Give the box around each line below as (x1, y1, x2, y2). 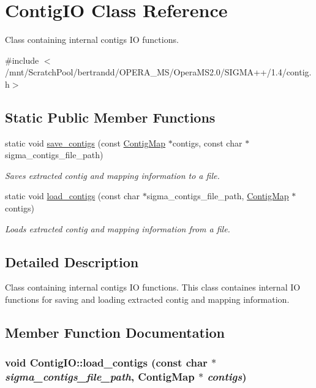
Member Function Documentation (5, 323, 225, 342)
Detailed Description (5, 252, 139, 271)
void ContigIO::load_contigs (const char (5, 355, 208, 370)
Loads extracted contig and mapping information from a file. (5, 222, 230, 235)
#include (5, 53, 39, 66)
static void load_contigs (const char (5, 189, 140, 202)
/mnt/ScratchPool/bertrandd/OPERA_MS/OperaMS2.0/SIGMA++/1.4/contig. (5, 66, 312, 78)
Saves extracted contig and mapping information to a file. (5, 169, 220, 181)
